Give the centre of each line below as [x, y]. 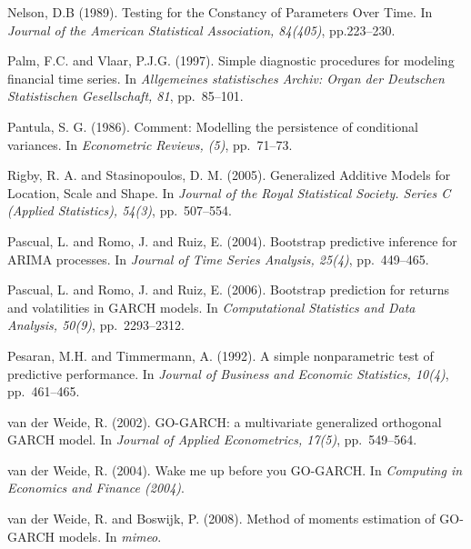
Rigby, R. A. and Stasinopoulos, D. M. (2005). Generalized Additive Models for [229, 175]
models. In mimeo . [110, 536]
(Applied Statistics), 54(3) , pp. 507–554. [120, 210]
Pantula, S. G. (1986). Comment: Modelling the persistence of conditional [213, 126]
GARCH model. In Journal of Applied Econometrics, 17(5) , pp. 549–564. [212, 439]
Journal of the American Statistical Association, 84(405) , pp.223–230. [201, 30]
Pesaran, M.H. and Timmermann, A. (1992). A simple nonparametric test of [220, 355]
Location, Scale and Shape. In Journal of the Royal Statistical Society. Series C [229, 192]
